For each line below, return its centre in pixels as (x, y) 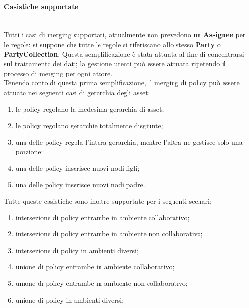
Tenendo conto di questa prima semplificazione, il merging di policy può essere (122, 83)
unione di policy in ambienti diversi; (70, 299)
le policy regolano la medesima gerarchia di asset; (90, 109)
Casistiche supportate (41, 6)
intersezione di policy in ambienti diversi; (77, 250)
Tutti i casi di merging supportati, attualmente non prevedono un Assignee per (125, 35)
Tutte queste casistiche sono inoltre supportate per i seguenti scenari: (108, 201)
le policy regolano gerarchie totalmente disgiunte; (89, 125)
